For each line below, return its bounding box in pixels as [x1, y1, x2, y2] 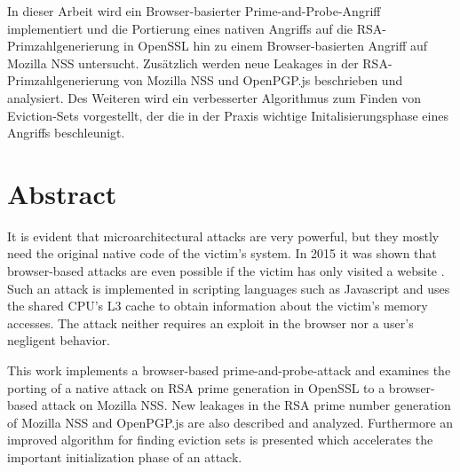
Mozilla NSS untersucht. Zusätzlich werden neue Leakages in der [7, 53, 359, 72]
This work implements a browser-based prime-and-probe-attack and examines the [7, 361, 451, 380]
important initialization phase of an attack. [7, 448, 242, 466]
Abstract [7, 175, 117, 211]
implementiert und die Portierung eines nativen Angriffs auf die [7, 19, 353, 37]
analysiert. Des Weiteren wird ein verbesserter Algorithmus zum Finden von [7, 88, 422, 106]
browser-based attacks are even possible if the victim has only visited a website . [7, 262, 445, 280]
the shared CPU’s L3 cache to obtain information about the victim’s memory [7, 296, 428, 315]
